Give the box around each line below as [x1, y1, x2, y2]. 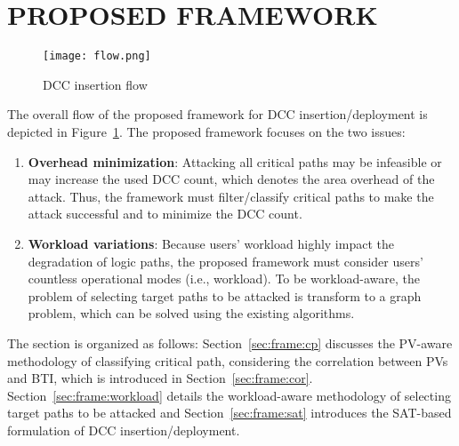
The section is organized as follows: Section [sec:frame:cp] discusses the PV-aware [7, 333, 453, 352]
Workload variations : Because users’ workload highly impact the [28, 234, 394, 252]
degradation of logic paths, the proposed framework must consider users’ [28, 251, 423, 270]
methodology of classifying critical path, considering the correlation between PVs [7, 351, 448, 370]
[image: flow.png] [43, 50, 151, 63]
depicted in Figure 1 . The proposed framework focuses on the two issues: [7, 122, 406, 140]
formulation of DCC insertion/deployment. [7, 420, 240, 439]
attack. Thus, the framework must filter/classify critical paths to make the [28, 187, 434, 205]
